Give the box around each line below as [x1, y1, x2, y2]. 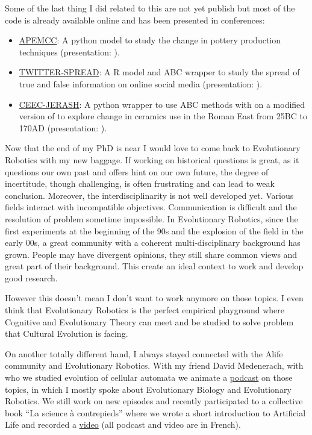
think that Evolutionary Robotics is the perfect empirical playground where [5, 304, 284, 316]
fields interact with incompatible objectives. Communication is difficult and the [5, 201, 297, 213]
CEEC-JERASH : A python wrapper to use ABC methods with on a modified [19, 98, 305, 110]
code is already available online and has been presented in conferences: [5, 13, 265, 26]
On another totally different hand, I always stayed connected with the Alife [5, 347, 283, 360]
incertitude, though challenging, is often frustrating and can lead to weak [5, 177, 275, 190]
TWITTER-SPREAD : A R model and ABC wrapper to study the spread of [19, 66, 300, 78]
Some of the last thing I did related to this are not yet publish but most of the [5, 2, 295, 14]
